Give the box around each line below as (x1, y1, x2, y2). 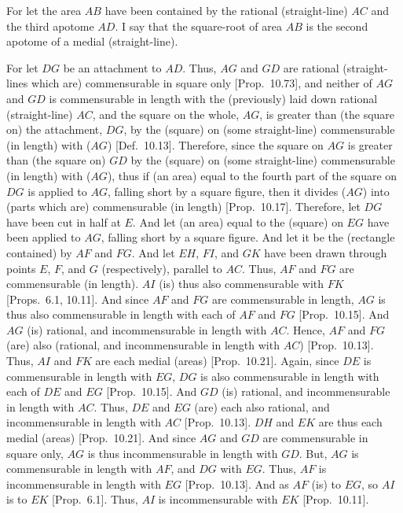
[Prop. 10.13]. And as (185, 475, 289, 492)
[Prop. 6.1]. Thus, (52, 491, 138, 507)
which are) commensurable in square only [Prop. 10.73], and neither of (31, 75, 372, 91)
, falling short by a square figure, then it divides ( (107, 183, 346, 199)
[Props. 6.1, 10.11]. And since (6, 290, 149, 307)
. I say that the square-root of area (115, 17, 283, 34)
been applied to (6, 229, 81, 245)
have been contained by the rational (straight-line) (104, 2, 348, 18)
